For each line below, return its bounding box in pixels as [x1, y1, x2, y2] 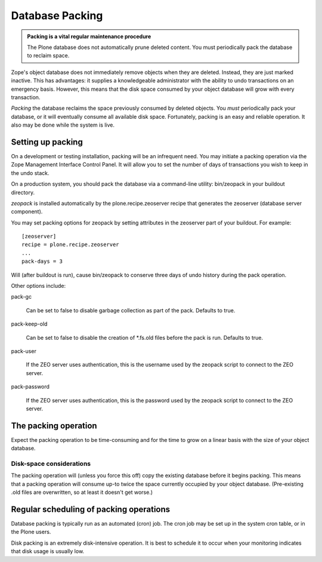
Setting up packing [11, 137, 83, 147]
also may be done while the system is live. [11, 121, 115, 128]
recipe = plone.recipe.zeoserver [21, 241, 119, 248]
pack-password [11, 383, 50, 391]
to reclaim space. [27, 52, 70, 59]
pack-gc [11, 293, 32, 300]
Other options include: [11, 282, 66, 290]
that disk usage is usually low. [11, 548, 85, 555]
